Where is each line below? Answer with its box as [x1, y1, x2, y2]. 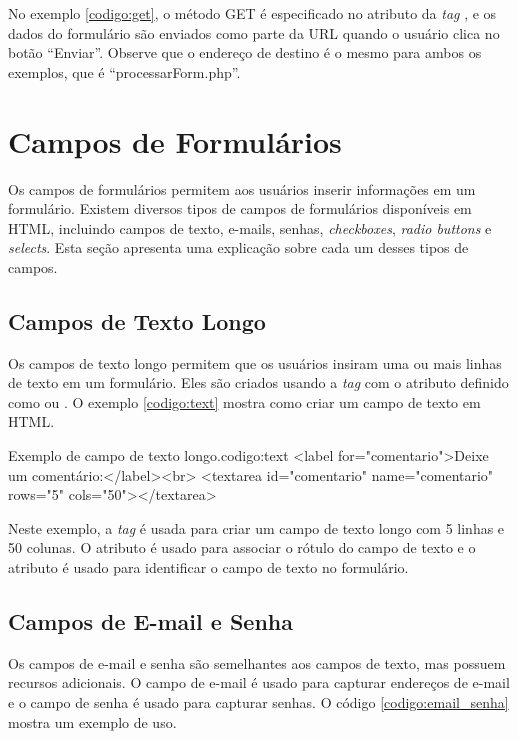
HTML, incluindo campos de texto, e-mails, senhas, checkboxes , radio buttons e [8, 217, 492, 238]
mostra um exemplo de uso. [8, 711, 177, 732]
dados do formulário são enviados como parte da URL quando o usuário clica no [8, 22, 500, 43]
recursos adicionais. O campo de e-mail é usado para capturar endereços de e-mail [8, 672, 510, 693]
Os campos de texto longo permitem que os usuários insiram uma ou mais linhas [8, 352, 502, 373]
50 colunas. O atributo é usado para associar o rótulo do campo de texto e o [8, 537, 476, 558]
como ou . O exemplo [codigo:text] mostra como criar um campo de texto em [8, 391, 481, 412]
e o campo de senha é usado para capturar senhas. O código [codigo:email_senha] [8, 692, 509, 712]
